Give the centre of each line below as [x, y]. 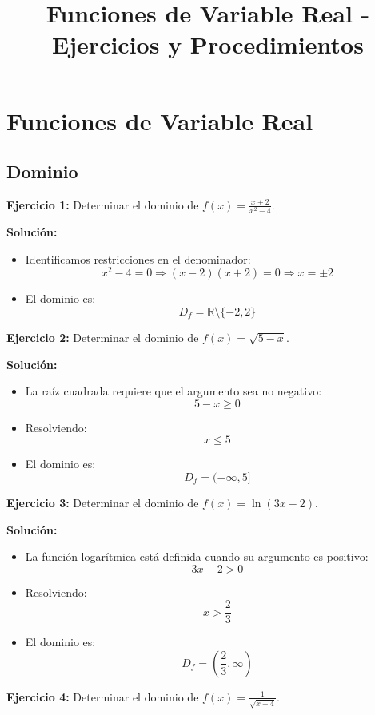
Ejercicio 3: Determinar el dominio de [103, 502]
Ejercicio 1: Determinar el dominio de [103, 204]
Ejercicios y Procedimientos [208, 44]
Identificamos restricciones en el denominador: [138, 258]
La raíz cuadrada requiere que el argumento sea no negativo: [174, 391]
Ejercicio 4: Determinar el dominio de [103, 696]
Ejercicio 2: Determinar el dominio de [103, 337]
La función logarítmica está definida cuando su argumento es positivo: [197, 556]
